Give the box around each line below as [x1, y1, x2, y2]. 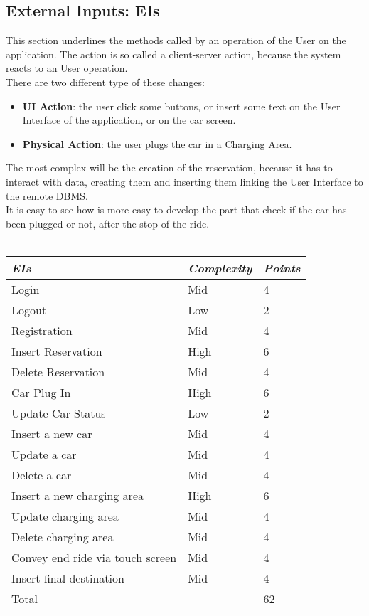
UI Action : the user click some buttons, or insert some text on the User [22, 98, 341, 113]
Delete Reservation [11, 363, 105, 380]
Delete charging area [11, 528, 114, 545]
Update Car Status [11, 404, 106, 421]
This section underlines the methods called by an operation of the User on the [6, 33, 346, 48]
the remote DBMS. [6, 188, 88, 203]
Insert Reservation [11, 342, 102, 359]
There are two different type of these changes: [6, 74, 205, 89]
